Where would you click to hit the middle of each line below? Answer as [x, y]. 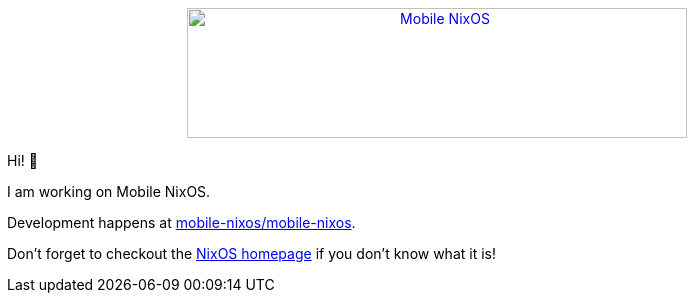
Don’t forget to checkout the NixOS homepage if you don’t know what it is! [251, 253]
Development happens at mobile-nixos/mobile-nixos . [181, 222]
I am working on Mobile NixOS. [109, 191]
